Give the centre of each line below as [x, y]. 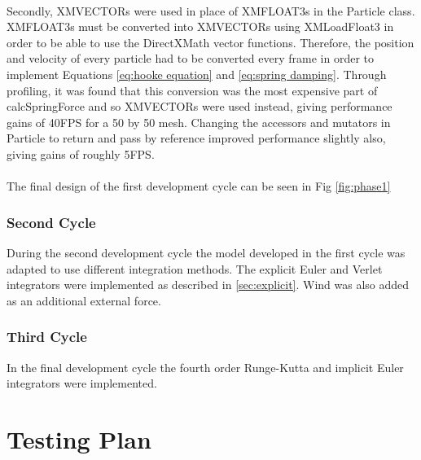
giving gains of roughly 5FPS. [81, 153]
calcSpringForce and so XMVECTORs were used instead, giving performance [200, 106]
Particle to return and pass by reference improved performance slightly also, [196, 138]
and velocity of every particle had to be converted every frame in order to [190, 58]
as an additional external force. [84, 300]
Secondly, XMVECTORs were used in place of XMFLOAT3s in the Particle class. [211, 10]
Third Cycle [47, 337]
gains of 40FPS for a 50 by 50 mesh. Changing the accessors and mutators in [199, 122]
